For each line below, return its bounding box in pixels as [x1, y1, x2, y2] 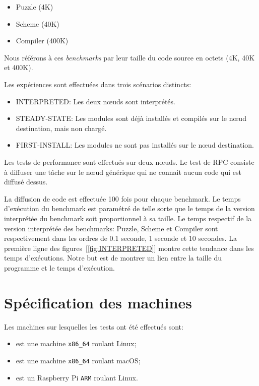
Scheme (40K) [16, 18, 59, 29]
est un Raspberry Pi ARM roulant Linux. [16, 372, 138, 382]
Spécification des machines [4, 292, 192, 312]
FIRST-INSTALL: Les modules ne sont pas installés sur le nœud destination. [16, 140, 254, 150]
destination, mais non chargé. [16, 122, 107, 133]
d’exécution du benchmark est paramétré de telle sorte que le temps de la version [4, 203, 255, 214]
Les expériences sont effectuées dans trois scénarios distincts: [4, 79, 191, 89]
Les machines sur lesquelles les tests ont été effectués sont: [4, 321, 183, 332]
